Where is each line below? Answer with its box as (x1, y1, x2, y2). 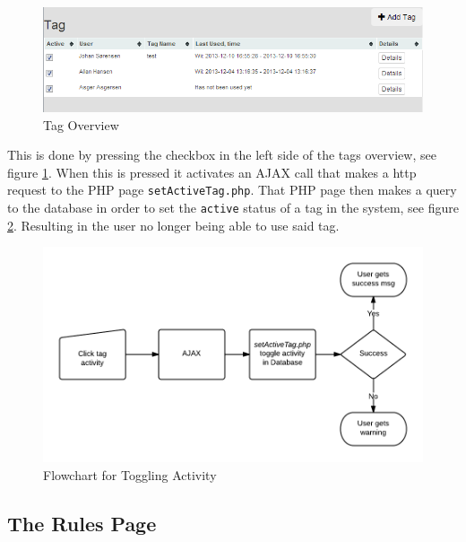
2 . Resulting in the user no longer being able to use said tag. (7, 215, 340, 234)
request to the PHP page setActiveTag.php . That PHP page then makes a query (7, 180, 457, 199)
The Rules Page (7, 509, 157, 537)
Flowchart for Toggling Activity (43, 465, 217, 484)
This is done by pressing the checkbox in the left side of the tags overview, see (7, 145, 436, 164)
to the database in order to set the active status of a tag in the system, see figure (7, 198, 459, 217)
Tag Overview (43, 115, 119, 134)
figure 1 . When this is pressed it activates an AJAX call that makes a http (7, 162, 417, 181)
